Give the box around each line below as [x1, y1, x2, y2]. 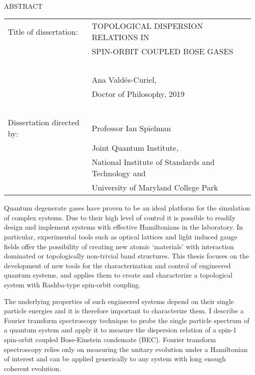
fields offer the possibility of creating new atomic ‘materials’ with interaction [4, 241, 234, 251]
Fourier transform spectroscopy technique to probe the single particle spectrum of [4, 315, 250, 325]
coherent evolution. [4, 363, 61, 373]
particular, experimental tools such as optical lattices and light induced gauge [4, 231, 237, 241]
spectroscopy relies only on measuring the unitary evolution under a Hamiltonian [4, 344, 248, 354]
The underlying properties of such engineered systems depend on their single [4, 296, 234, 306]
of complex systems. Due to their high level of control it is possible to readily [4, 212, 236, 222]
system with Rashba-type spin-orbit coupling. [4, 279, 141, 289]
